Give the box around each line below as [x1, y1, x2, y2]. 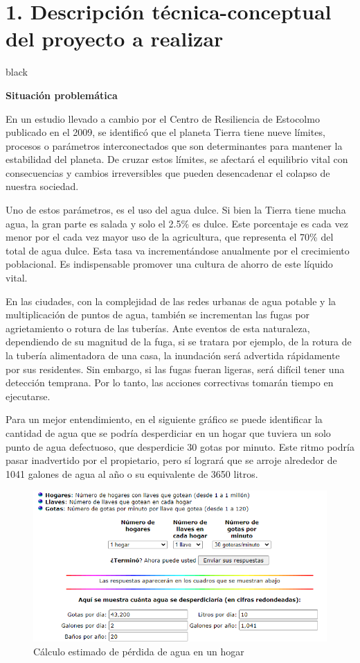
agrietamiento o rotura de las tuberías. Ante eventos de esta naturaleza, [6, 320, 310, 335]
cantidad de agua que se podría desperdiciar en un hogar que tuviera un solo [6, 425, 331, 440]
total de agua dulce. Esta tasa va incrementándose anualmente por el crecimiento [6, 243, 350, 257]
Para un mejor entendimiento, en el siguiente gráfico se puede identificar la [6, 412, 323, 427]
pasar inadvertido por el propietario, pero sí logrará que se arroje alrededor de [6, 453, 337, 467]
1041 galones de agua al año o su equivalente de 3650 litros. [6, 466, 258, 481]
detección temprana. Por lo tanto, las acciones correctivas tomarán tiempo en [6, 375, 334, 390]
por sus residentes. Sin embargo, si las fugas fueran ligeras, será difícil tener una [6, 361, 345, 376]
